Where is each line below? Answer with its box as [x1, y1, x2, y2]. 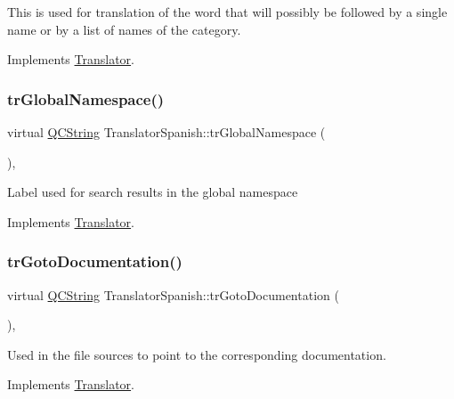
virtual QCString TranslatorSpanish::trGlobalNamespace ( [7, 123, 326, 141]
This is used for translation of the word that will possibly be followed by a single [7, 3, 448, 20]
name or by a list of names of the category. [7, 20, 241, 38]
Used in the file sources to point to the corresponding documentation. [7, 345, 386, 363]
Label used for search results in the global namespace [7, 183, 298, 201]
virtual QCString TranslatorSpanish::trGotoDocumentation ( [7, 285, 339, 304]
